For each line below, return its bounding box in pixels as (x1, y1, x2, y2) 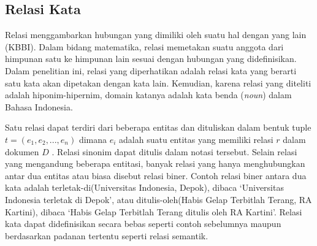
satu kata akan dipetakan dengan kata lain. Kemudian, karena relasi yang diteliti (5, 76, 311, 89)
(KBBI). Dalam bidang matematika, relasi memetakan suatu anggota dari (5, 40, 284, 53)
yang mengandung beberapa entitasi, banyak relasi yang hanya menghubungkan (5, 157, 305, 170)
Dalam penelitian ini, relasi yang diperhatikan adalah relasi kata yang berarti (5, 64, 297, 77)
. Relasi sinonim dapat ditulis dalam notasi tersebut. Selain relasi (52, 145, 297, 158)
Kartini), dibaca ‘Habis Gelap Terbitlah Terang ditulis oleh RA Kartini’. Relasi (5, 205, 302, 218)
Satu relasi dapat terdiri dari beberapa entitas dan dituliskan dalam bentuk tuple (5, 121, 311, 134)
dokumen (5, 145, 39, 158)
